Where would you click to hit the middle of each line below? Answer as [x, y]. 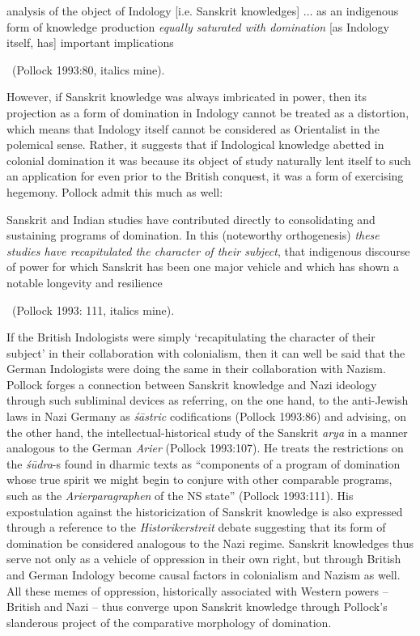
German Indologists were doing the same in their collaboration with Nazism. [196, 369]
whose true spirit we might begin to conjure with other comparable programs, [199, 479]
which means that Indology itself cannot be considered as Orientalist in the [193, 128]
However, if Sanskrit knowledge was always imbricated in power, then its [187, 97]
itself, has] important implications [90, 42]
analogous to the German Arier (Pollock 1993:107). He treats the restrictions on [205, 448]
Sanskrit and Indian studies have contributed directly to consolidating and [191, 219]
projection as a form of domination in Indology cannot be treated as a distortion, [208, 112]
